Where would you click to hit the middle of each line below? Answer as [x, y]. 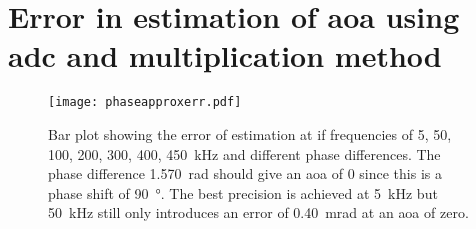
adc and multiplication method [225, 55]
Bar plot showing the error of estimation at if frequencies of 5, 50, [250, 133]
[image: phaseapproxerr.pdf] [145, 102]
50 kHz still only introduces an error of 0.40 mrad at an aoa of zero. [258, 212]
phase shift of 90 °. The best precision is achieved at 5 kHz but [243, 192]
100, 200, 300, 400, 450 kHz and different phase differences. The [244, 153]
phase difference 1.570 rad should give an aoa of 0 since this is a [245, 173]
